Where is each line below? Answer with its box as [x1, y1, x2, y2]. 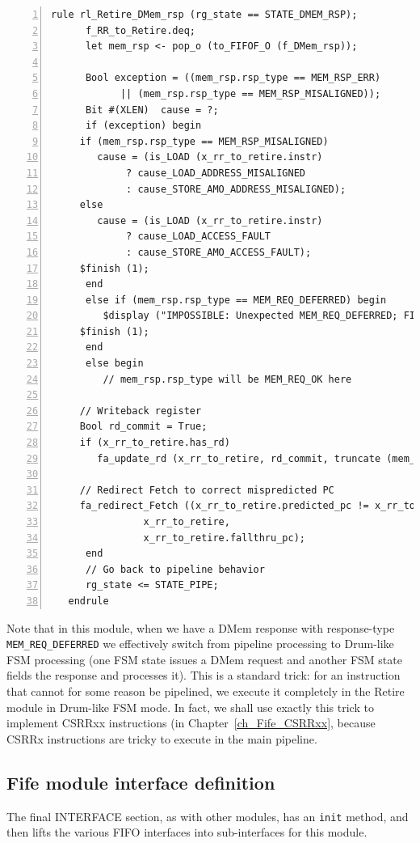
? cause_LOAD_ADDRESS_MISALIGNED [126, 167, 305, 179]
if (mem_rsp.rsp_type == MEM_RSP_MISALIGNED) [79, 135, 329, 147]
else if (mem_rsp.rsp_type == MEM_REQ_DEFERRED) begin [85, 294, 387, 306]
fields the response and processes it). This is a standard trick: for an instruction [6, 667, 401, 684]
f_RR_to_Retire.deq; [85, 24, 195, 36]
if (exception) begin [85, 120, 202, 132]
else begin [85, 358, 144, 370]
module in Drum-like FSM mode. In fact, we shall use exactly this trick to [6, 698, 374, 715]
